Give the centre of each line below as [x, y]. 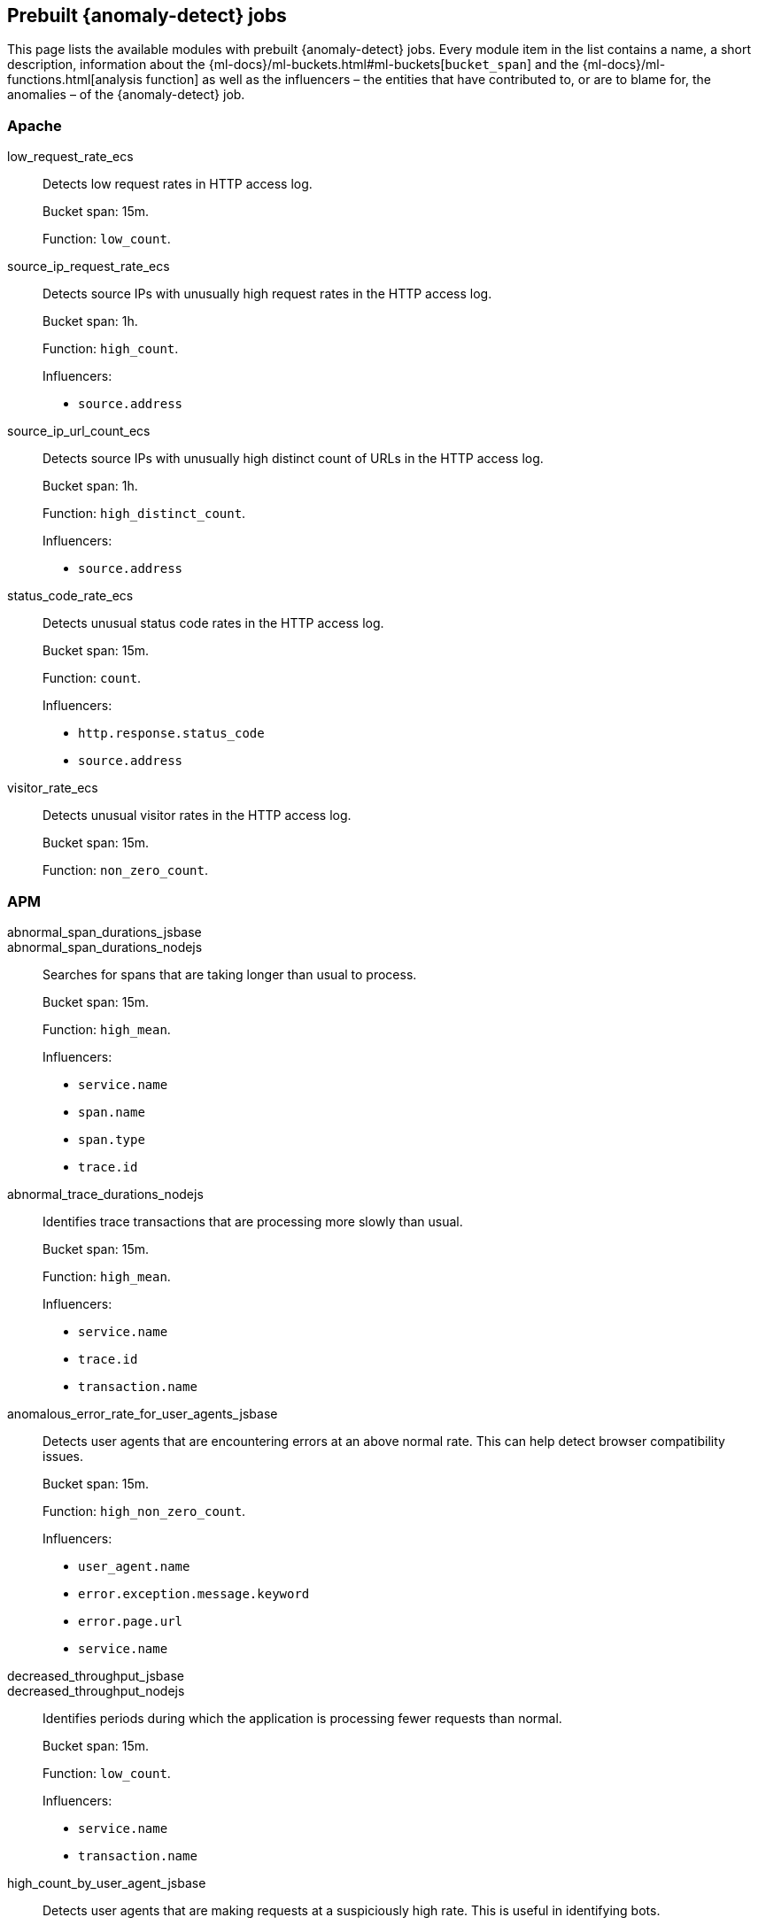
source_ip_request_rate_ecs [89, 267]
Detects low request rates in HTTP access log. [178, 184]
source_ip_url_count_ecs [79, 431]
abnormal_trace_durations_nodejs [105, 1194]
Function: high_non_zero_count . [144, 1511]
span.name [112, 1112]
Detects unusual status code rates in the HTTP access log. [213, 623]
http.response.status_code [171, 734]
